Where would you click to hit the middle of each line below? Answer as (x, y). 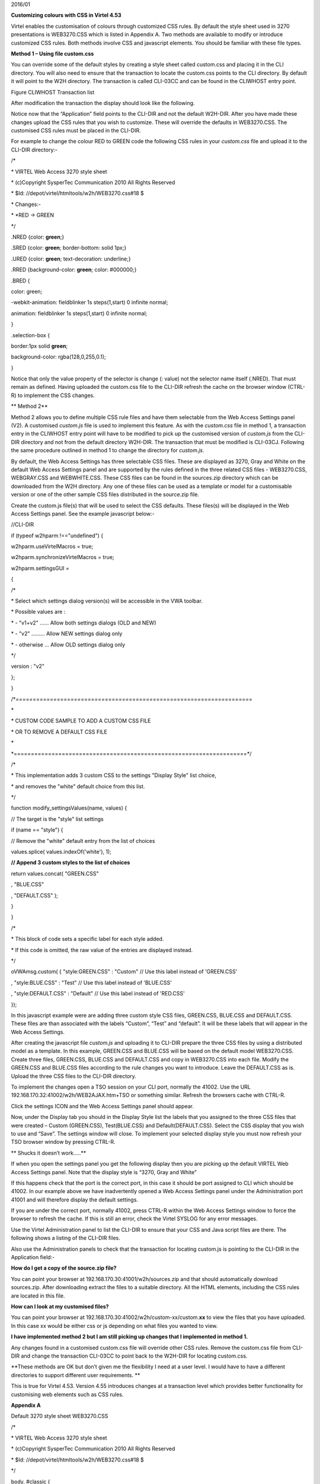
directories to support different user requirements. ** (76, 1375)
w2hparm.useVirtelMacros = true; (52, 547)
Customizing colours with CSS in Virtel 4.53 (66, 15)
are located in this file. (38, 1296)
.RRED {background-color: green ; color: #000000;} (74, 269)
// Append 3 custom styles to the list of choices (71, 863)
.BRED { (20, 280)
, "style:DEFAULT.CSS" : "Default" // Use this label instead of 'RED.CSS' (98, 994)
